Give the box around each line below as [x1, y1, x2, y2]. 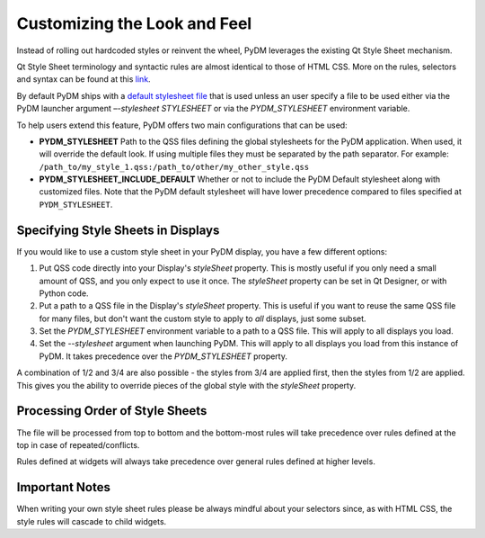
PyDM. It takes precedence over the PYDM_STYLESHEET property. [39, 351, 287, 362]
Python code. [39, 288, 89, 299]
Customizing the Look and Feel [16, 13, 252, 33]
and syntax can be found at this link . [16, 74, 152, 85]
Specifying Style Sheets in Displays [16, 222, 220, 238]
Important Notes [16, 480, 111, 495]
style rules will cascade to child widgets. [16, 516, 167, 526]
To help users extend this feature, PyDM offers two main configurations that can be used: [16, 120, 348, 130]
